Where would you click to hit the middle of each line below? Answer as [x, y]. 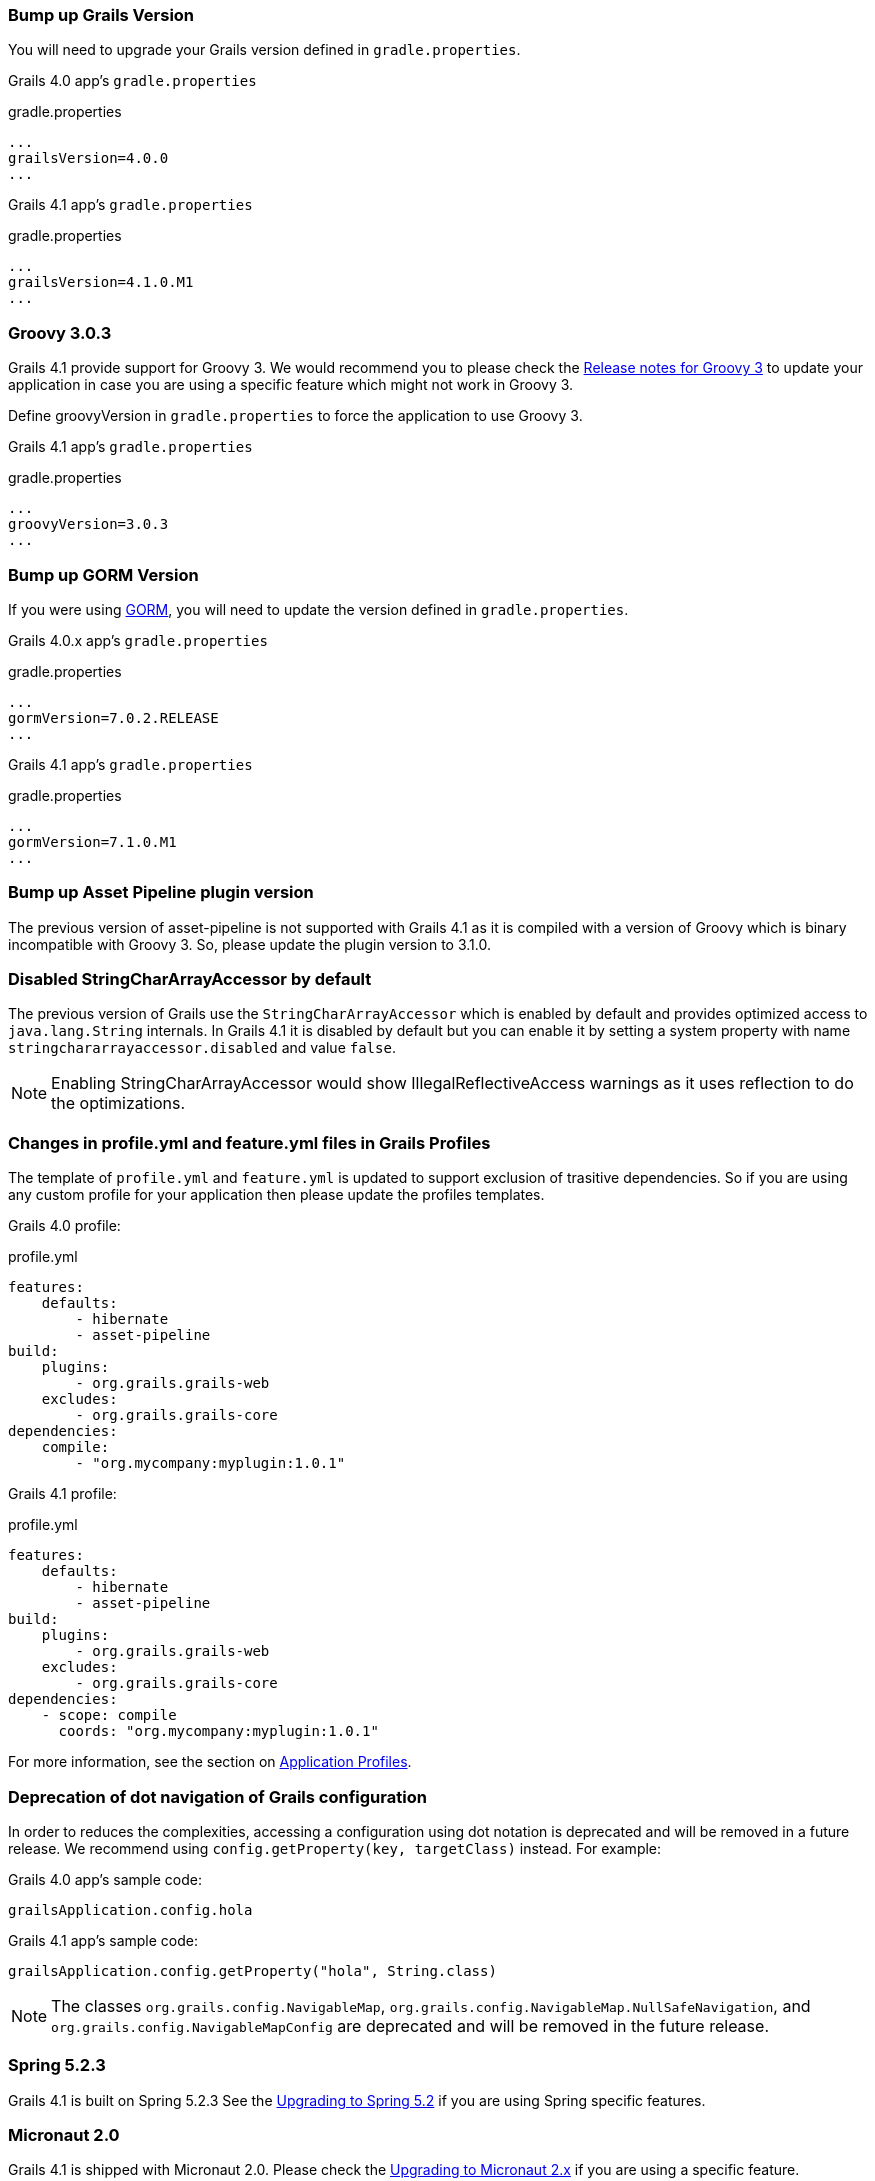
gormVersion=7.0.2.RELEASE [113, 717]
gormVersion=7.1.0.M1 [92, 841]
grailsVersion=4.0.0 [88, 158]
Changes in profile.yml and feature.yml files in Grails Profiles [249, 1142]
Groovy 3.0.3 [60, 332]
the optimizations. [118, 1103]
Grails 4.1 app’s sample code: [103, 1940]
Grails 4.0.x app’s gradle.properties [138, 640]
